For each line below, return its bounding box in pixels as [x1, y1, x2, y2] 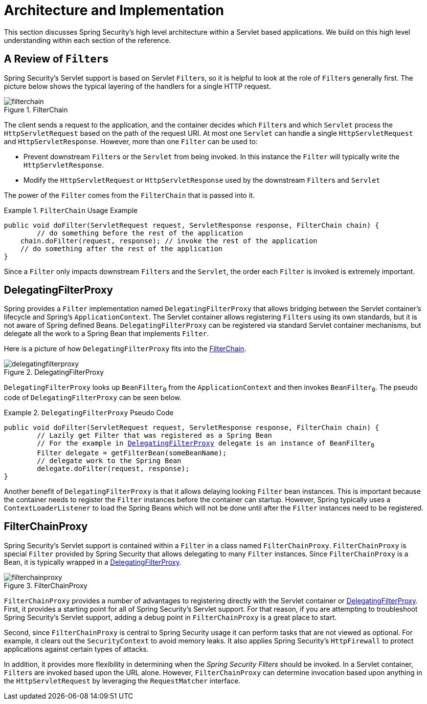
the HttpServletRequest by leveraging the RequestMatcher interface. [4, 676, 241, 685]
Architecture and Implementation [4, 2, 225, 19]
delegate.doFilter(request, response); [37, 465, 190, 473]
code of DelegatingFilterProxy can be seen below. [4, 393, 182, 402]
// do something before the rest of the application [37, 229, 243, 237]
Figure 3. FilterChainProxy [4, 581, 88, 590]
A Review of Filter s [4, 53, 109, 65]
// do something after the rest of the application [20, 244, 223, 253]
